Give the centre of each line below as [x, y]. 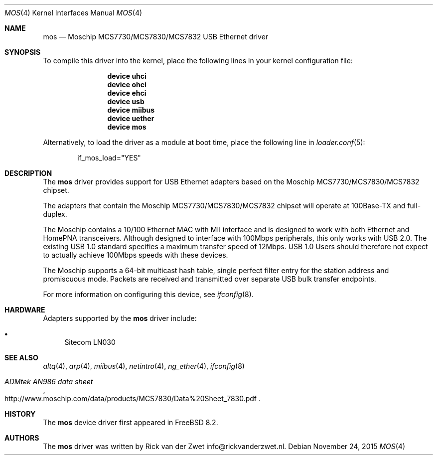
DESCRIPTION [28, 173]
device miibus [131, 110]
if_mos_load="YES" [109, 158]
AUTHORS [22, 438]
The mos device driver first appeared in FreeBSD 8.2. [131, 422]
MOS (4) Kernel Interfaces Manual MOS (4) [73, 13]
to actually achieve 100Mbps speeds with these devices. [136, 255]
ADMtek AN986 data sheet [49, 382]
